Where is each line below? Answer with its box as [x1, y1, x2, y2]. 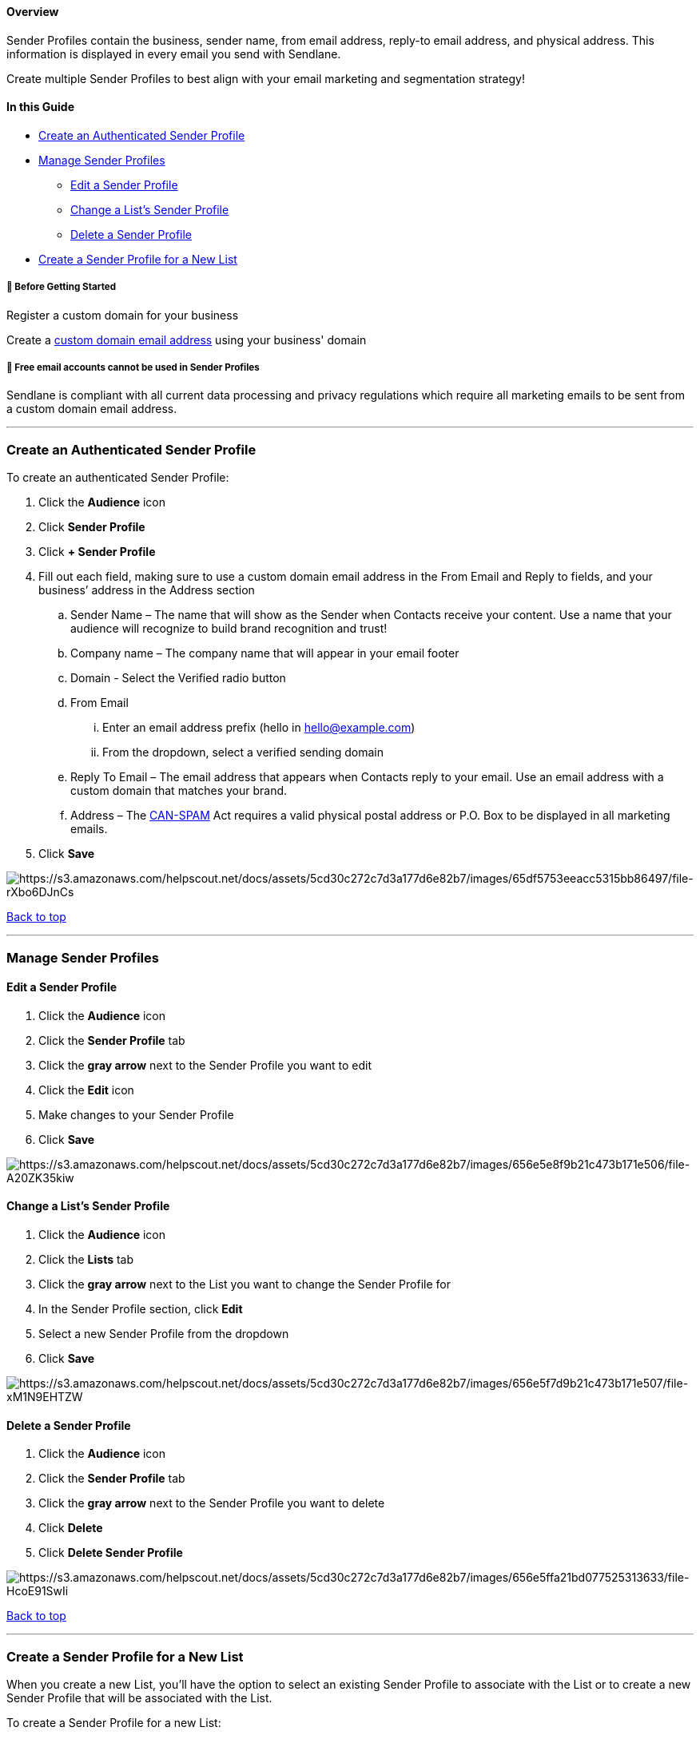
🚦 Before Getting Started [6, 281, 117, 293]
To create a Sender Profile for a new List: [6, 1715, 221, 1729]
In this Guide [6, 100, 74, 114]
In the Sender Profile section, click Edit [38, 1301, 243, 1316]
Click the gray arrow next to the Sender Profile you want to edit [38, 1058, 372, 1072]
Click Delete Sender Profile [38, 1546, 183, 1560]
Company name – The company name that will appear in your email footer [70, 646, 459, 661]
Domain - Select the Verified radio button [70, 671, 286, 685]
